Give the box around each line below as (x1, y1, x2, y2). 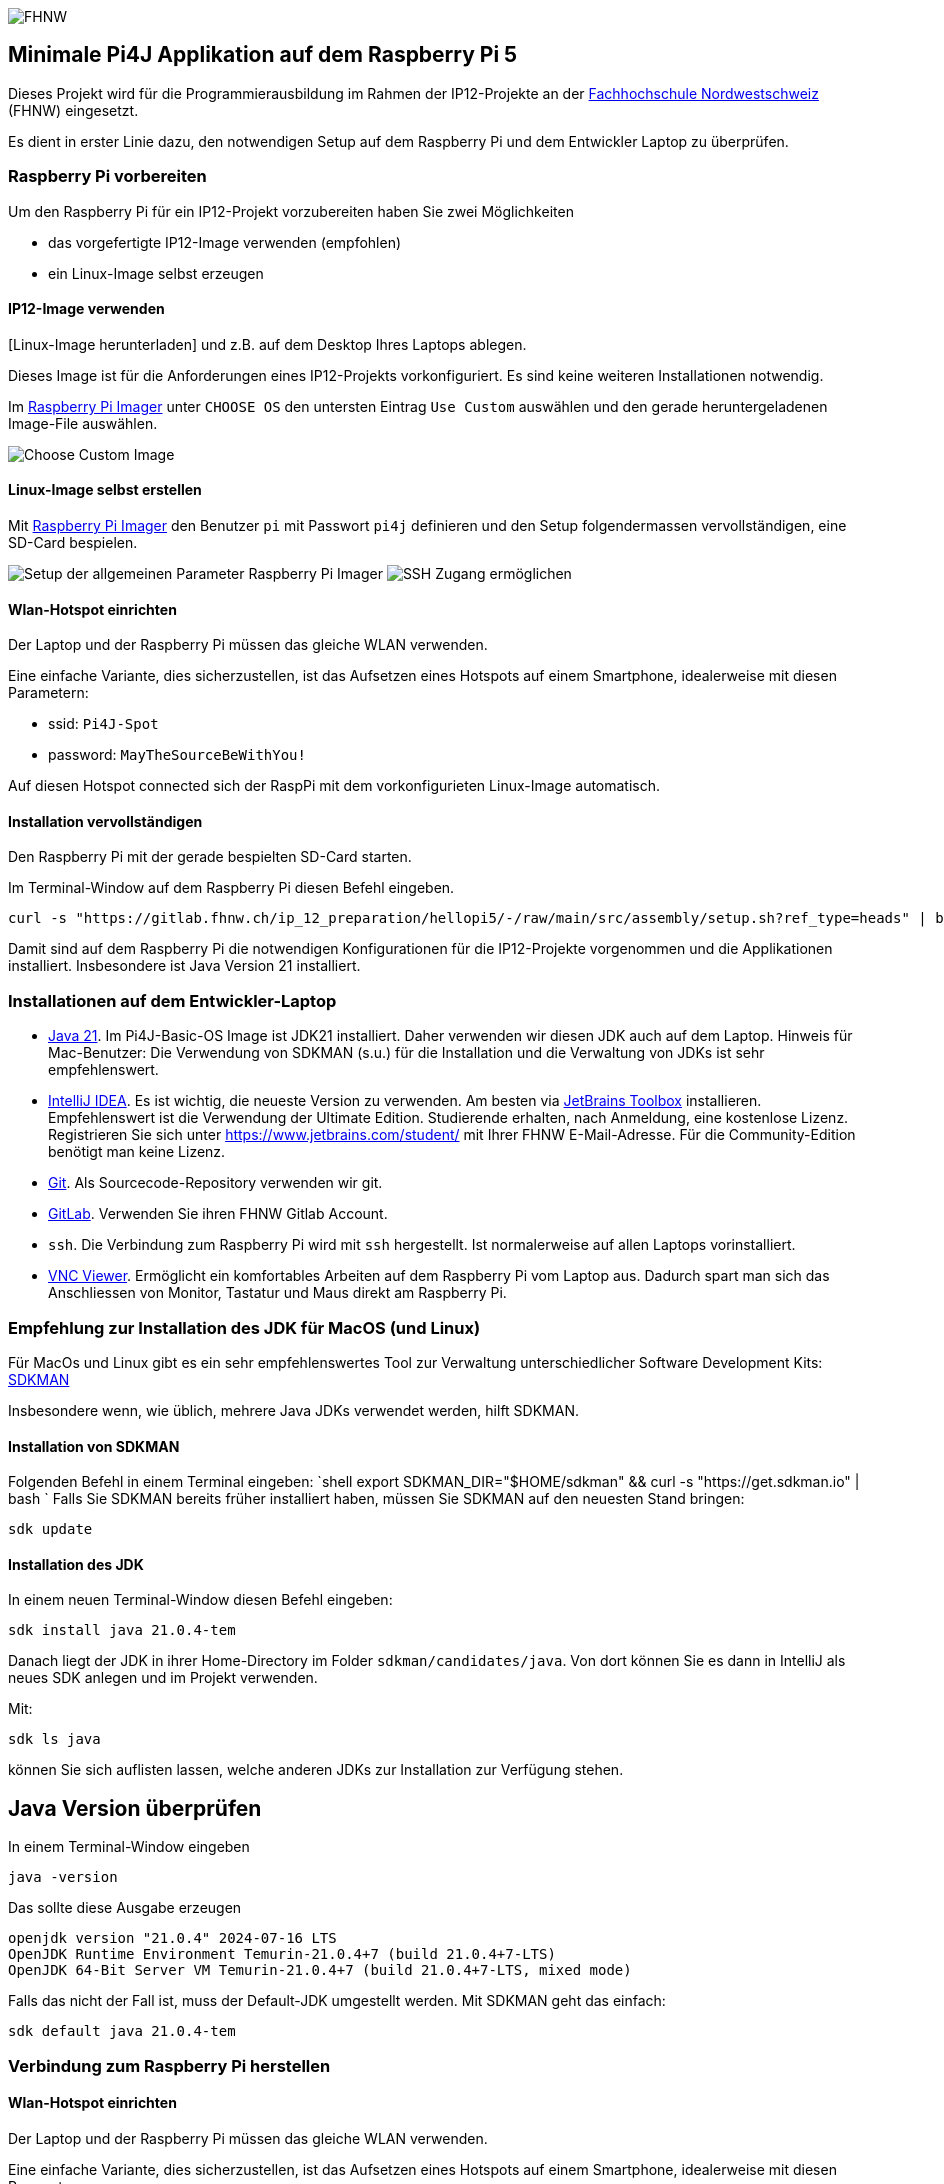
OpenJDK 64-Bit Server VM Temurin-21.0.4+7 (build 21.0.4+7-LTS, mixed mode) (8, 1962, 632, 1979)
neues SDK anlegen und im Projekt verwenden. (8, 1669, 318, 1687)
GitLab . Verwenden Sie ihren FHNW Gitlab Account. (48, 1205, 388, 1223)
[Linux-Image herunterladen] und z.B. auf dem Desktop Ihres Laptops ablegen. (8, 335, 527, 353)
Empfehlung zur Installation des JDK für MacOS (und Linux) (8, 1317, 481, 1338)
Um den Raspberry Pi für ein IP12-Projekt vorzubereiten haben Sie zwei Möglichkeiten (8, 202, 574, 220)
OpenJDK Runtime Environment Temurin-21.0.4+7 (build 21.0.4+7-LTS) (8, 1946, 556, 1963)
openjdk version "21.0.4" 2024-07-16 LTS (8, 1930, 337, 1947)
